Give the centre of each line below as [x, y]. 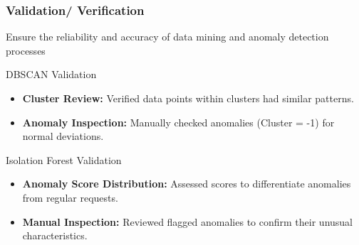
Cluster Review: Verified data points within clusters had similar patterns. [188, 98]
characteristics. [55, 235]
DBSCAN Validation [51, 74]
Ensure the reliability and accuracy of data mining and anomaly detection [167, 37]
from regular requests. [70, 197]
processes [26, 50]
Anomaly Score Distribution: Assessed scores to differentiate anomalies [187, 184]
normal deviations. [63, 136]
